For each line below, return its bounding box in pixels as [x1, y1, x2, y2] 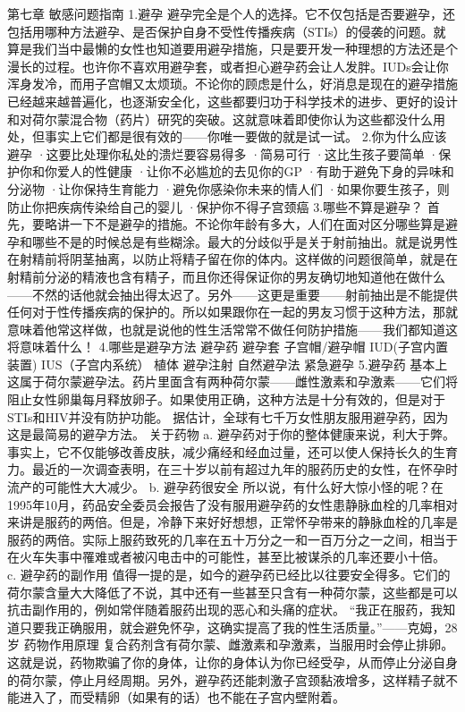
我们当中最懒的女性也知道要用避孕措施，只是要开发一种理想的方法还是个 [31, 39, 458, 58]
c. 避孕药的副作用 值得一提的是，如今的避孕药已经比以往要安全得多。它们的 [7, 565, 451, 583]
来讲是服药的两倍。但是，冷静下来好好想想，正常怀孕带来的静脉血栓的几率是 [7, 513, 458, 531]
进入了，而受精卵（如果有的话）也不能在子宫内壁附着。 [19, 688, 345, 707]
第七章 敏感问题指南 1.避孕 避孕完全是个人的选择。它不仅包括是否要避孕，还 [7, 4, 455, 22]
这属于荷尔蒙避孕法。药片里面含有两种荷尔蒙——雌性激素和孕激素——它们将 [7, 372, 458, 391]
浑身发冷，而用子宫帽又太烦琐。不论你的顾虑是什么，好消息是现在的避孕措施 [7, 74, 458, 93]
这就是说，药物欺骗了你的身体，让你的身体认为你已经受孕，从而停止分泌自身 [7, 652, 458, 671]
